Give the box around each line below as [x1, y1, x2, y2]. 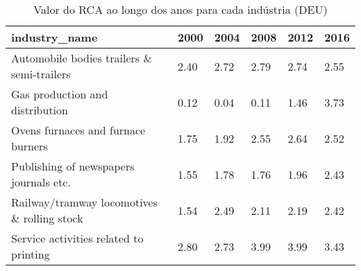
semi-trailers [11, 66, 71, 82]
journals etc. [11, 174, 71, 190]
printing [11, 246, 50, 262]
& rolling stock [11, 210, 83, 226]
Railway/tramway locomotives [11, 194, 158, 210]
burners [11, 138, 48, 154]
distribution [11, 102, 68, 118]
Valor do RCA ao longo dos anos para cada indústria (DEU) [33, 1, 328, 17]
